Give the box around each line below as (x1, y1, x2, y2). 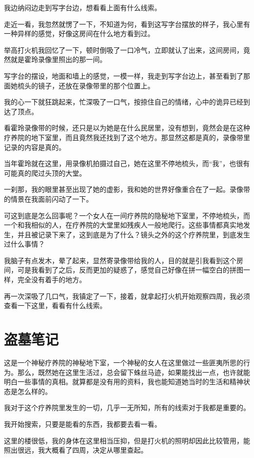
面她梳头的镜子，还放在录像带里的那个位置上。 (4, 80, 154, 90)
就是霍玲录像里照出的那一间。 (10, 54, 106, 64)
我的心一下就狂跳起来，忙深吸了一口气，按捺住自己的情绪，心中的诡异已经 (4, 97, 243, 107)
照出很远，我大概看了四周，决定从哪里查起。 (4, 445, 148, 455)
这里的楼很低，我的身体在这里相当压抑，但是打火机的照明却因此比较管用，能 (4, 435, 250, 445)
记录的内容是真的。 (4, 142, 65, 152)
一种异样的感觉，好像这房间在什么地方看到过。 (4, 28, 154, 39)
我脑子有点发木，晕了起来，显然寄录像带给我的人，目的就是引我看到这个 (4, 255, 236, 265)
